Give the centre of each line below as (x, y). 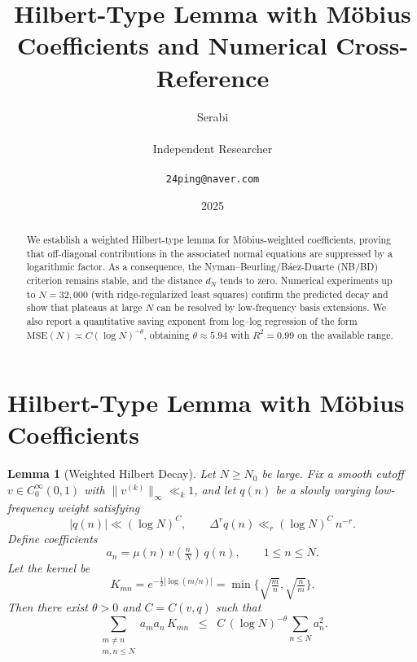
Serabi (213, 116)
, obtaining (167, 334)
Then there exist (48, 607)
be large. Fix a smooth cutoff (333, 473)
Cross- (372, 45)
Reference (213, 77)
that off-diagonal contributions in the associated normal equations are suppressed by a (209, 253)
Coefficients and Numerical (172, 45)
